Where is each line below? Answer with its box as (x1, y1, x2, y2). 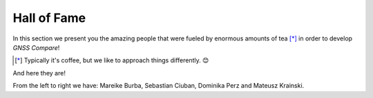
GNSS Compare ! (12, 43, 60, 51)
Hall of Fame (12, 10, 86, 25)
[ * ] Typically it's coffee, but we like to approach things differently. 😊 (15, 56, 209, 64)
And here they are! (12, 69, 66, 77)
